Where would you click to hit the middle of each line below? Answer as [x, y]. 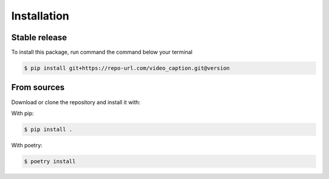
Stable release [39, 37]
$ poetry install [50, 161]
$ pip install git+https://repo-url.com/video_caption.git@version [127, 68]
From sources [38, 87]
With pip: [23, 113]
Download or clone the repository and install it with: [76, 102]
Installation [40, 16]
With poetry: [27, 145]
